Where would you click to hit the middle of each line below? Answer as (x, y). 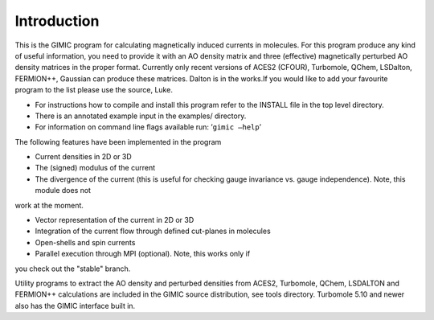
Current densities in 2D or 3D (83, 157)
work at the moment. (49, 205)
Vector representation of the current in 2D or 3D (115, 220)
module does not (63, 191)
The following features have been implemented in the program (118, 142)
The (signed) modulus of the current (95, 168)
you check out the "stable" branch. (73, 269)
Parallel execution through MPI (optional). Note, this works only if (143, 254)
